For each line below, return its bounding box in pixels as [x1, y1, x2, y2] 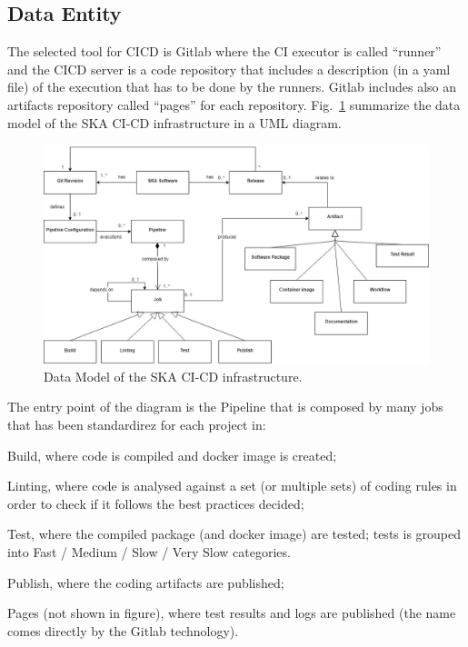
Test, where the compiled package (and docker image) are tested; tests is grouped [7, 524, 462, 543]
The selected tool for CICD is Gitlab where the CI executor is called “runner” [7, 42, 442, 61]
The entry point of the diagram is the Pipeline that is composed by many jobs [7, 397, 443, 416]
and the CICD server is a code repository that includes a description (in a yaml [7, 59, 451, 78]
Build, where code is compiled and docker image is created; [7, 445, 337, 464]
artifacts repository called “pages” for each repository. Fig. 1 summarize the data [7, 95, 461, 114]
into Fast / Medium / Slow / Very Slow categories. [7, 542, 291, 561]
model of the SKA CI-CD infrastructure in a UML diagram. [7, 113, 342, 132]
